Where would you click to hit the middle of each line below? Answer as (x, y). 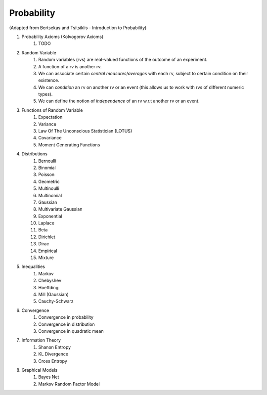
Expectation (50, 117)
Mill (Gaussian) (53, 294)
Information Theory (41, 340)
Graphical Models (40, 370)
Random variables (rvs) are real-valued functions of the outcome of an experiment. (123, 60)
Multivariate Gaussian (60, 209)
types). (45, 94)
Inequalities (33, 266)
